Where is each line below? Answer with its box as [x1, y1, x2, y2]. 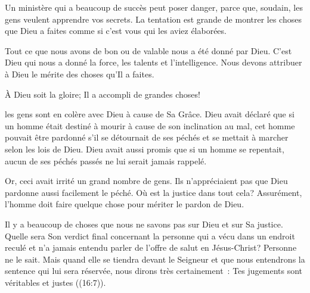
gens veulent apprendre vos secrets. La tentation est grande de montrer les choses [5, 13, 302, 25]
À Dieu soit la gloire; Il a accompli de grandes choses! [5, 88, 200, 100]
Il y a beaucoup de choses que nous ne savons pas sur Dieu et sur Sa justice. [5, 217, 283, 230]
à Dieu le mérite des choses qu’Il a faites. [5, 67, 154, 80]
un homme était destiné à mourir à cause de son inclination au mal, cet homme [5, 119, 295, 132]
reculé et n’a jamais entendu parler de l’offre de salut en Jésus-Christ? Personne [5, 241, 297, 254]
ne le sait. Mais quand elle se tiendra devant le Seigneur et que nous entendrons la [5, 253, 305, 265]
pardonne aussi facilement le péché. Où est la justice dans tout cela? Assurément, [5, 186, 302, 198]
